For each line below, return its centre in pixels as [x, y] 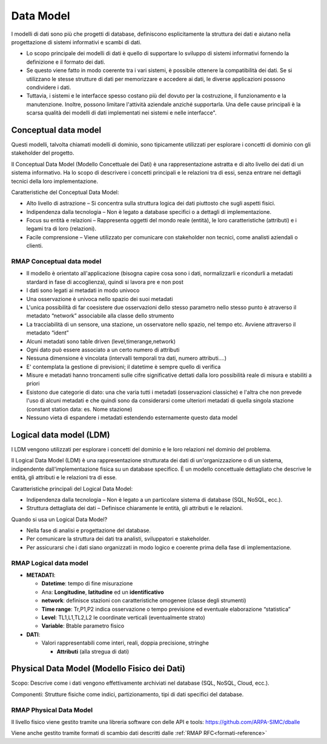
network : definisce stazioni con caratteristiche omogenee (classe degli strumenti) [144, 600]
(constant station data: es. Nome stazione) [79, 409]
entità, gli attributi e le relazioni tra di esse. [64, 477]
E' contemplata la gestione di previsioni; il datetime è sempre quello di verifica [124, 367]
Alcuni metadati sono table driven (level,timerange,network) [101, 341]
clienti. [35, 246]
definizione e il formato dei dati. [66, 62]
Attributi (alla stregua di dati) [93, 651]
